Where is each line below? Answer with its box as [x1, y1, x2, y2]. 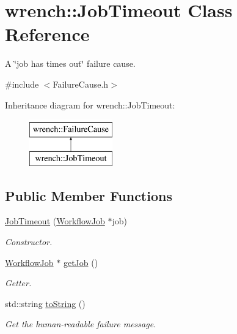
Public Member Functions [5, 186, 172, 205]
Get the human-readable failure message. [5, 317, 156, 330]
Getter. [5, 276, 32, 289]
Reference [5, 21, 90, 47]
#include [5, 77, 39, 90]
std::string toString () [5, 297, 86, 309]
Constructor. [5, 235, 53, 248]
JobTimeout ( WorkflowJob [5, 214, 105, 227]
